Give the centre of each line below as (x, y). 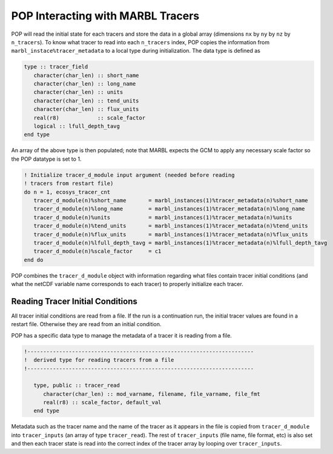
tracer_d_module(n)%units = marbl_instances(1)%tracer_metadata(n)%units (163, 217)
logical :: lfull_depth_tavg (77, 126)
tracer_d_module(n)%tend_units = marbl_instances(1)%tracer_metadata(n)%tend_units (171, 226)
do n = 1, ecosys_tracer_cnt (67, 192)
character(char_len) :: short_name (86, 75)
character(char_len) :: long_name (85, 84)
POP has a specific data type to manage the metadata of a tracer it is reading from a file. (122, 335)
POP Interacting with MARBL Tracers (105, 16)
